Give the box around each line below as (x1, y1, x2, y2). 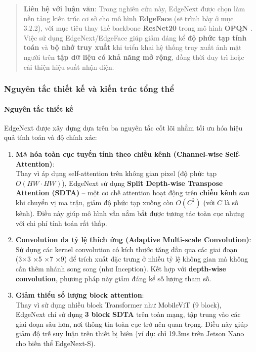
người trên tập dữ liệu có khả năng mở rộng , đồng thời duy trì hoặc (23, 51, 244, 62)
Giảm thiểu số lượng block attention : (15, 290, 144, 300)
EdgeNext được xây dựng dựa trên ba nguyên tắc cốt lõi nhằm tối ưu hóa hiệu (4, 122, 243, 132)
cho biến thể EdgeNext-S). (15, 338, 96, 349)
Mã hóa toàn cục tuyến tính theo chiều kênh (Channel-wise (15, 148, 223, 159)
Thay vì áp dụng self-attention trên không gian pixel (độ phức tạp (15, 168, 217, 178)
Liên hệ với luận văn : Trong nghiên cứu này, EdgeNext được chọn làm (23, 3, 245, 13)
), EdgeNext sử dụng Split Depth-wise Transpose (62, 177, 223, 188)
